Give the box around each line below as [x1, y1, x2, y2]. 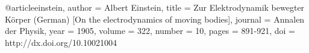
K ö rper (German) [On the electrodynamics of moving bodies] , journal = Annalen [5, 13, 305, 25]
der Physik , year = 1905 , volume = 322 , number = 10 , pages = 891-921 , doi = [5, 24, 295, 37]
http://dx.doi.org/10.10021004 [5, 36, 117, 48]
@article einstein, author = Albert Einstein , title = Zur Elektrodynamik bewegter [5, 1, 305, 13]
